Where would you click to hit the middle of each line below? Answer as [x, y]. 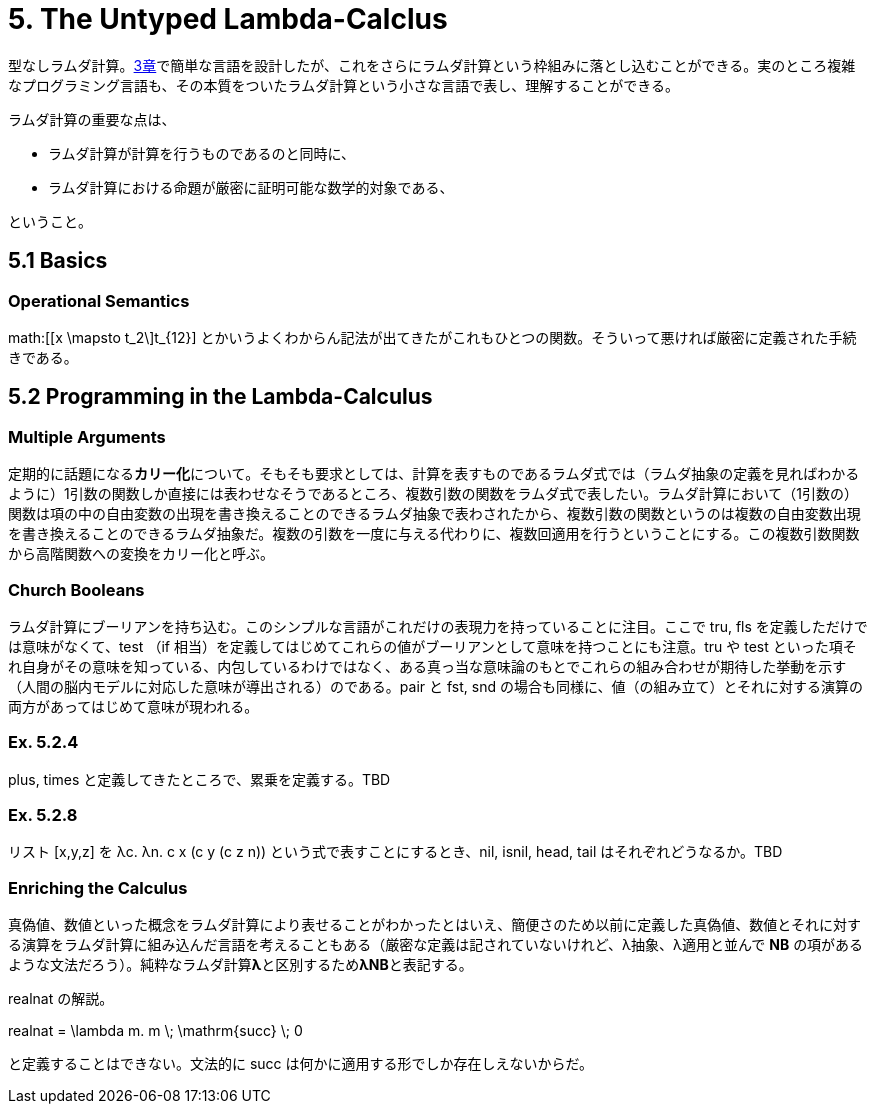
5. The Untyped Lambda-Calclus [228, 19]
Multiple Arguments [87, 436]
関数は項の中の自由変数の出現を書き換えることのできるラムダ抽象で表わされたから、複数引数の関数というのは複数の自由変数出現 [434, 514]
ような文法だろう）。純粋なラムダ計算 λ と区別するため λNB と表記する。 [240, 965]
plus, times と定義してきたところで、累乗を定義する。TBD [199, 779]
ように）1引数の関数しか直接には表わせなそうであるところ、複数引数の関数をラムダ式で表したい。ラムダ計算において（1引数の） [433, 494]
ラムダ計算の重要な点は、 [92, 119]
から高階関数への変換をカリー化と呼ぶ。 [141, 554]
